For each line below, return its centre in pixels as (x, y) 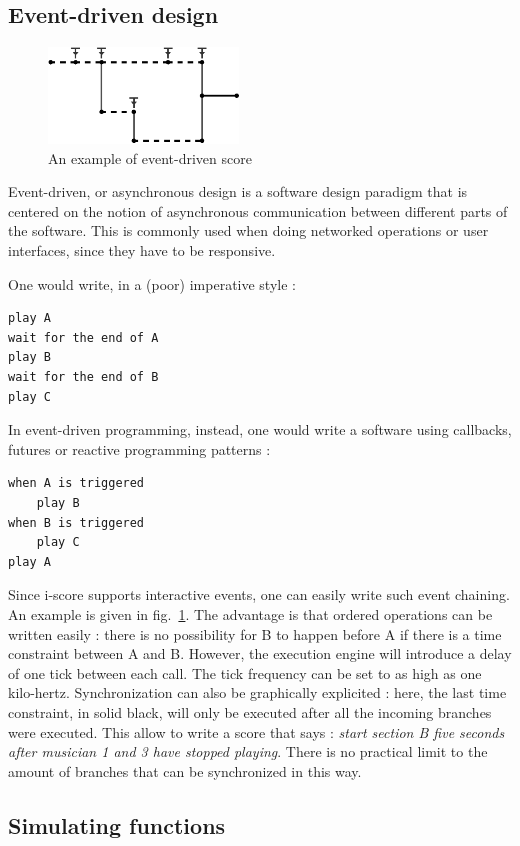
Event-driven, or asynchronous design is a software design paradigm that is (238, 191)
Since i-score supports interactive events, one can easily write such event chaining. (259, 594)
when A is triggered (76, 483)
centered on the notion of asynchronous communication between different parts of (258, 210)
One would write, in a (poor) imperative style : (152, 283)
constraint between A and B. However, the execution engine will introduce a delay (260, 653)
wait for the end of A (83, 337)
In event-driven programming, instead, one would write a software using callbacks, (260, 429)
